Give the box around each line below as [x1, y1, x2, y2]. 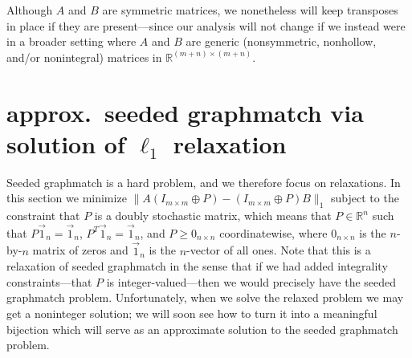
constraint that [6, 207, 80, 224]
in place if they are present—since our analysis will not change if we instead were [6, 17, 406, 34]
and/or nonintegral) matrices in [6, 48, 162, 65]
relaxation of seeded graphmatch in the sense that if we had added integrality [6, 258, 388, 275]
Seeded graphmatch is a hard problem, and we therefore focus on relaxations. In [6, 173, 401, 190]
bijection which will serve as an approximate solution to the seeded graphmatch [6, 320, 398, 337]
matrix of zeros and [32, 242, 128, 258]
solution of [6, 127, 125, 160]
